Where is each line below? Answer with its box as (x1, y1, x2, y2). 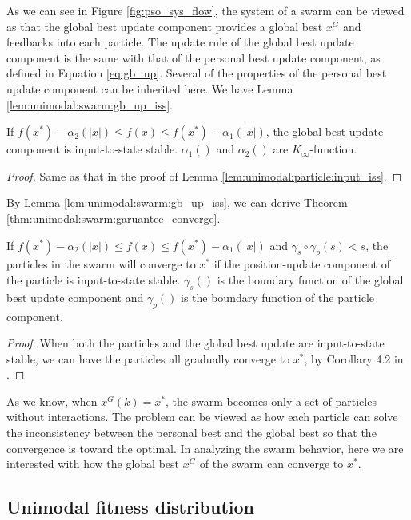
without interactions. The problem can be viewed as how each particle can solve (6, 408, 398, 425)
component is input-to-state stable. (6, 141, 178, 157)
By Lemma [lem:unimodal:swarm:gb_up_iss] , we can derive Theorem (6, 194, 348, 211)
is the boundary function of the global (217, 271, 404, 288)
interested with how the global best (6, 455, 180, 472)
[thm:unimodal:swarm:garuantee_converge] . (6, 209, 221, 226)
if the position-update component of (213, 256, 390, 272)
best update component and (6, 288, 144, 305)
